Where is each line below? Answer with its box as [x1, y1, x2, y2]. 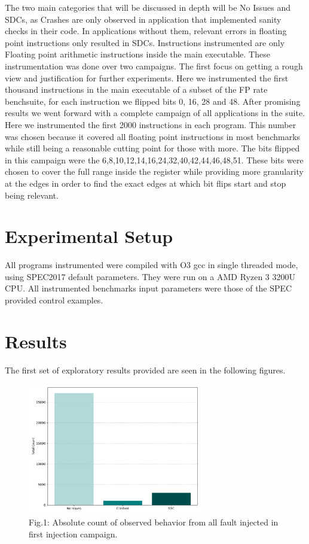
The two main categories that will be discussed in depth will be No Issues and [5, 1, 291, 13]
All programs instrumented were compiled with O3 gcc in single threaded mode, [5, 259, 298, 271]
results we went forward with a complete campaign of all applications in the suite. [5, 107, 305, 119]
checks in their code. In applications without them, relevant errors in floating [5, 25, 287, 37]
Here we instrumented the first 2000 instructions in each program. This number [5, 118, 296, 130]
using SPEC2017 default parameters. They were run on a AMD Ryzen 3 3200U [5, 270, 296, 282]
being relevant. [5, 189, 59, 201]
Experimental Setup [5, 224, 173, 248]
